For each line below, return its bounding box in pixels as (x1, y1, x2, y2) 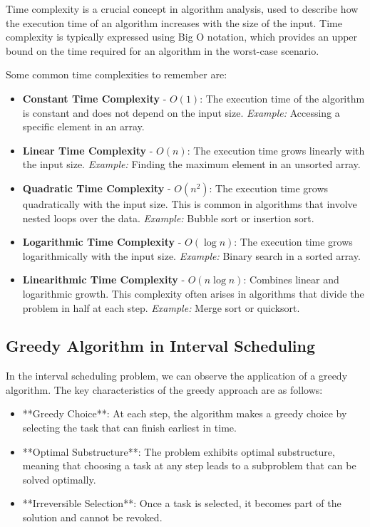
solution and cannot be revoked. (22, 510, 163, 525)
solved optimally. (22, 471, 96, 486)
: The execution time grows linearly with (187, 142, 365, 157)
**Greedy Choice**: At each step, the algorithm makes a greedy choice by (22, 406, 347, 421)
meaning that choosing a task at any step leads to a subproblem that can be (22, 458, 356, 473)
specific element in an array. (22, 119, 145, 134)
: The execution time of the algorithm (200, 90, 365, 105)
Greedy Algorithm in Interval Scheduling (6, 335, 316, 357)
